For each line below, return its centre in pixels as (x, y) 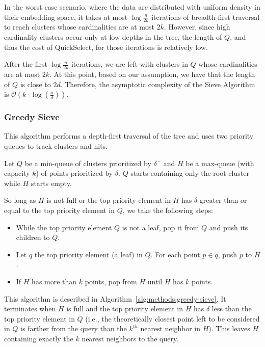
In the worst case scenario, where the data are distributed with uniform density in (132, 7)
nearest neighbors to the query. (130, 338)
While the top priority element (64, 227)
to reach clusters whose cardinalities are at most (79, 27)
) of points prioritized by (74, 173)
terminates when (30, 309)
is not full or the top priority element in (109, 200)
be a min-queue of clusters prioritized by (88, 163)
